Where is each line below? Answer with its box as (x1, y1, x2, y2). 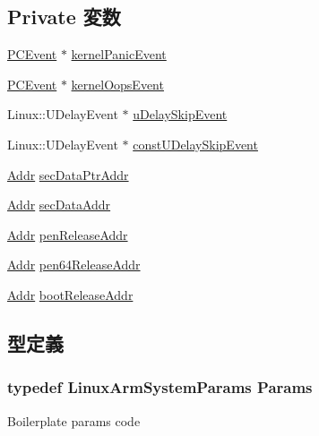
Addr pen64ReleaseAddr (7, 255, 141, 274)
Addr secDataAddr (7, 195, 111, 214)
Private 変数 (7, 3, 121, 30)
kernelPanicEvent (71, 45, 167, 64)
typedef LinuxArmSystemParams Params (7, 376, 313, 398)
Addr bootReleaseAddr (7, 285, 134, 303)
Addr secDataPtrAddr (7, 165, 129, 184)
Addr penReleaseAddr (7, 225, 128, 244)
